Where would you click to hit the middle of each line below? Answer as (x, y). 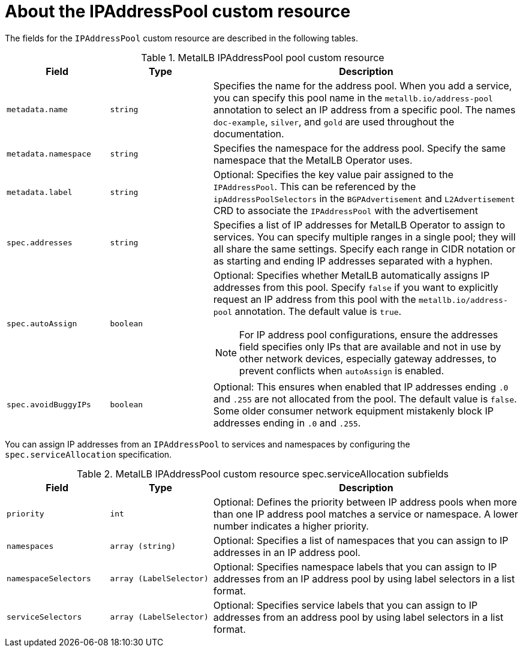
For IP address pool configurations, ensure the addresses (369, 334)
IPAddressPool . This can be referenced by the (315, 186)
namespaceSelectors (49, 579)
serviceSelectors (44, 617)
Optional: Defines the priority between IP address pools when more (365, 502)
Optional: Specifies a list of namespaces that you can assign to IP (361, 540)
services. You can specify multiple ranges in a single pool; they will (364, 237)
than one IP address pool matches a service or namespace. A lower (366, 514)
